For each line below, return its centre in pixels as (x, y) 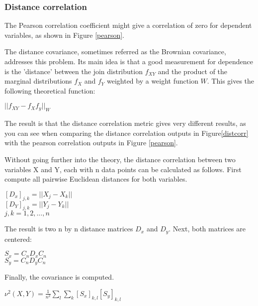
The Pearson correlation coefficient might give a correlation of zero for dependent (128, 25)
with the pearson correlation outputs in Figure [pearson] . (91, 143)
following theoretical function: (50, 90)
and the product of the (193, 71)
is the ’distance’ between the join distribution (74, 71)
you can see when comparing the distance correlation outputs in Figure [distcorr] (127, 133)
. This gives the (231, 81)
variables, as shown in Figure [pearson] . (64, 35)
